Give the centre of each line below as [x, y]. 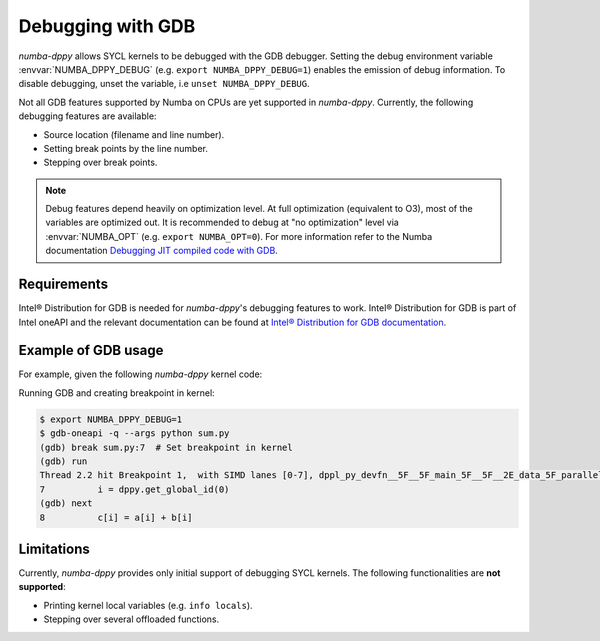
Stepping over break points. [100, 162]
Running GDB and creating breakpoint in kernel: [116, 392]
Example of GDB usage [91, 350]
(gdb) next [66, 503]
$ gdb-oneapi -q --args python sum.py [134, 433]
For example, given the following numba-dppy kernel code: [140, 374]
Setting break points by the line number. [126, 148]
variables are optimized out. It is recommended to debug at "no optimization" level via [222, 222]
